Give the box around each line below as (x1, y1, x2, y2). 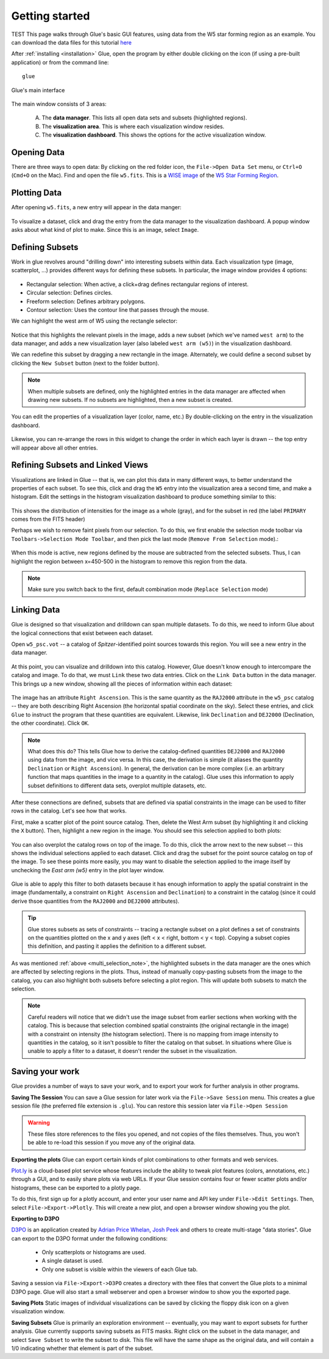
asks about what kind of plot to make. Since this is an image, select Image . (11, 226, 199, 234)
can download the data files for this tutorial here (11, 38, 132, 46)
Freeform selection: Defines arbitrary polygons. (26, 298, 146, 305)
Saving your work (11, 1066, 80, 1077)
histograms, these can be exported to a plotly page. (11, 1184, 141, 1191)
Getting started (11, 9, 90, 23)
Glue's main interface (11, 86, 65, 94)
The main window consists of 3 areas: (11, 100, 107, 107)
